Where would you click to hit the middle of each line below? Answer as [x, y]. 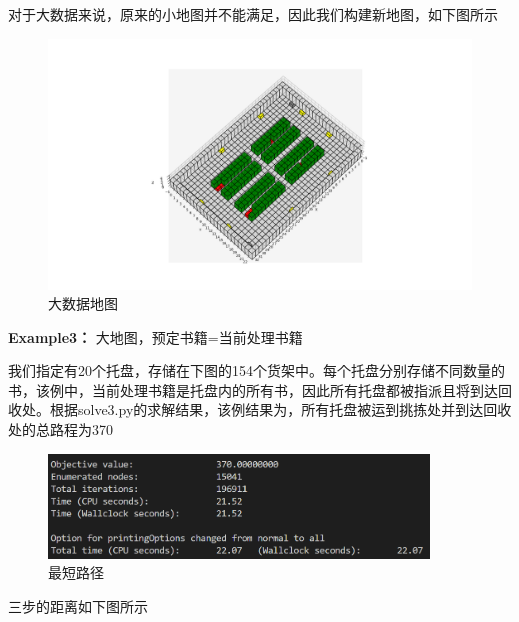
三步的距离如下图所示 [78, 606]
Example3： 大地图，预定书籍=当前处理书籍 [155, 336]
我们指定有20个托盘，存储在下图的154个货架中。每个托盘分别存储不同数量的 [256, 370]
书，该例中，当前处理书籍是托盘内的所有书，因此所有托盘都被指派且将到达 [253, 389]
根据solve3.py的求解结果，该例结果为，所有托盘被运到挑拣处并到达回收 [280, 409]
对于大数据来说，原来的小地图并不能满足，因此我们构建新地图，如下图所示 [253, 14]
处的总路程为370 [60, 429]
